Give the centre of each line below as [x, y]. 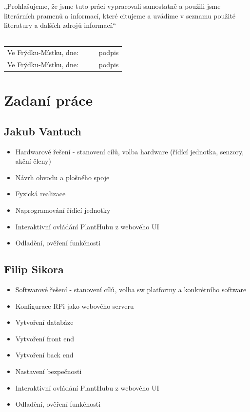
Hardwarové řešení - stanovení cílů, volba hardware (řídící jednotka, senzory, [130, 151]
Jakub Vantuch [43, 131]
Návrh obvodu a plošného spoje [62, 177]
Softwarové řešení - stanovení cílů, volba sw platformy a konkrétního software [131, 289]
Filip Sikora [34, 269]
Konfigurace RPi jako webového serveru [75, 306]
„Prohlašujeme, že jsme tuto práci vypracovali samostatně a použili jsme [112, 6]
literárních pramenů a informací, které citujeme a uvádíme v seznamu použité [120, 15]
